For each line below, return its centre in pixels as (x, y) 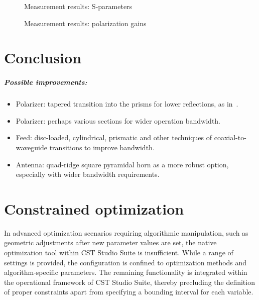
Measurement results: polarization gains (85, 23)
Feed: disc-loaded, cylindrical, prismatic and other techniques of (114, 137)
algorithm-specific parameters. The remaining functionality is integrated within (126, 272)
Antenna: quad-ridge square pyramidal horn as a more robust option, (122, 164)
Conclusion (43, 58)
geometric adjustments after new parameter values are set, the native (110, 242)
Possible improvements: (46, 82)
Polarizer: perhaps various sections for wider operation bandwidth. (118, 120)
